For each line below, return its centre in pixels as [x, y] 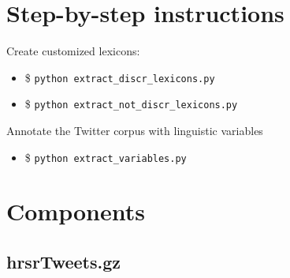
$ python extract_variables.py [106, 157]
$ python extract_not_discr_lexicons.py [131, 104]
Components [76, 211]
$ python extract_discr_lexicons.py [120, 77]
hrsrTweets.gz [63, 262]
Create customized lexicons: [73, 51]
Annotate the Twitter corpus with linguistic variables [135, 131]
